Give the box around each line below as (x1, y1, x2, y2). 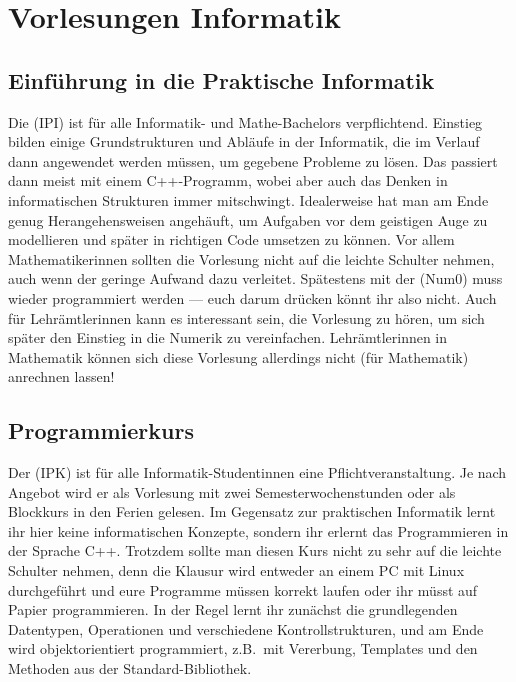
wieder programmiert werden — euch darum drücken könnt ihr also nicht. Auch (8, 287, 497, 308)
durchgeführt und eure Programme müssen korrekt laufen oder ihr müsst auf (8, 579, 478, 600)
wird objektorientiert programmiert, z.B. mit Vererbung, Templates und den (8, 638, 478, 659)
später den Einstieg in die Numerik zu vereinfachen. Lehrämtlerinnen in (8, 327, 448, 348)
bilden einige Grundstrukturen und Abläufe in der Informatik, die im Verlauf (8, 131, 480, 152)
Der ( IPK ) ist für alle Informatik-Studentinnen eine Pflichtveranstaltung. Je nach (8, 462, 507, 483)
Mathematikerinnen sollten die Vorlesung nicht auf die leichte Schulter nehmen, (8, 248, 495, 269)
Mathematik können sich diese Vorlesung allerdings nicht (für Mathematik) (8, 346, 469, 367)
